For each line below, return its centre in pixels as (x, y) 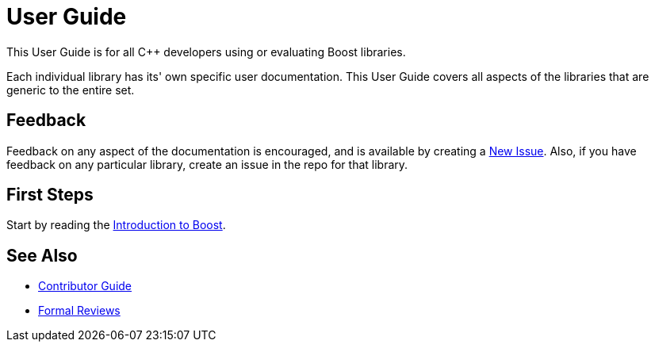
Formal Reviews (79, 311)
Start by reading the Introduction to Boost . (116, 225)
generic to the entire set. (71, 90)
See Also (42, 255)
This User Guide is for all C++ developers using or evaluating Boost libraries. (206, 52)
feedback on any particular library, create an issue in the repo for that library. (207, 164)
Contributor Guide (85, 286)
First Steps (50, 195)
